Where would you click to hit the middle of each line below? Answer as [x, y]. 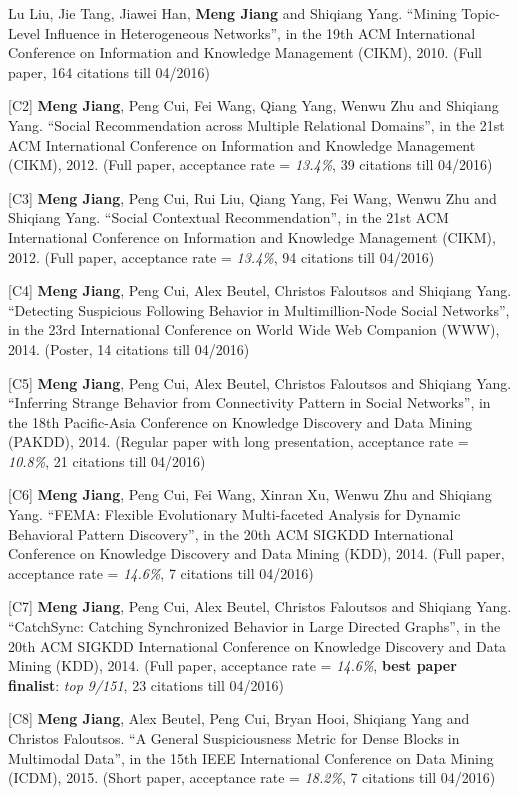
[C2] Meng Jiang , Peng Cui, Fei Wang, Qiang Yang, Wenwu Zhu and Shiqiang [253, 105]
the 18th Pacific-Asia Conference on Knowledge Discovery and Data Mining [240, 421]
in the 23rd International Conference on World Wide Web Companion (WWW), [254, 329]
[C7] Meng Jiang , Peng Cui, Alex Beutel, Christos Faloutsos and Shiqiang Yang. [260, 606]
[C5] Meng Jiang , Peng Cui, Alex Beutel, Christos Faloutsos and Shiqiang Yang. [260, 382]
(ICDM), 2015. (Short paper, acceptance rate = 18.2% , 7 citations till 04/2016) [252, 777]
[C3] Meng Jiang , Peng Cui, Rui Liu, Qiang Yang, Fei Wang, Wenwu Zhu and [252, 197]
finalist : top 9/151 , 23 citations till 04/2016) [146, 684]
